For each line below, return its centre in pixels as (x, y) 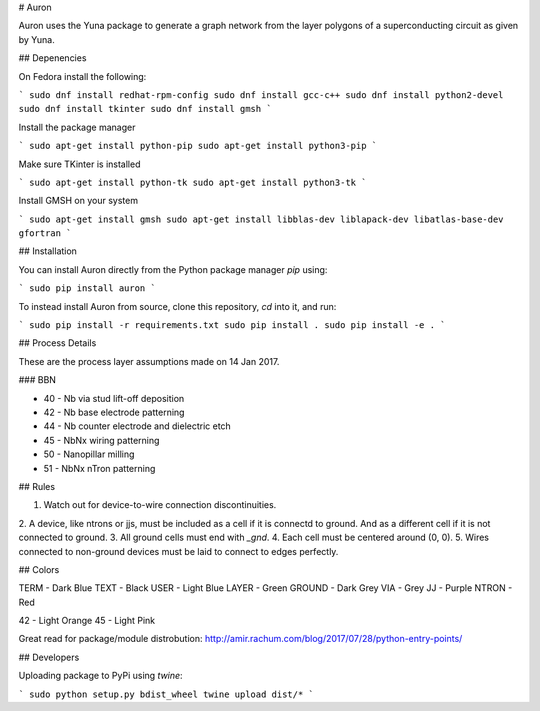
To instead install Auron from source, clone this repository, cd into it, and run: (177, 306)
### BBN (37, 380)
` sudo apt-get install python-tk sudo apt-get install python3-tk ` (192, 182)
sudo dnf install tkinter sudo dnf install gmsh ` (145, 109)
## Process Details (57, 343)
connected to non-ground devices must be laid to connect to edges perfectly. (178, 551)
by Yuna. (36, 39)
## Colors (39, 569)
